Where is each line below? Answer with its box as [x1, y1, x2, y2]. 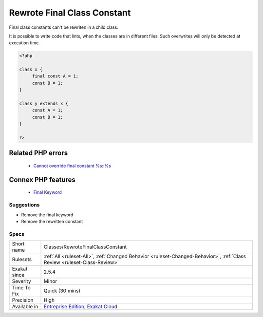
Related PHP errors [9, 149, 68, 157]
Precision [12, 297, 34, 304]
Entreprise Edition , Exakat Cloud [43, 303, 118, 310]
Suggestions [9, 202, 40, 208]
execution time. [9, 40, 40, 46]
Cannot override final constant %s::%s [33, 163, 112, 168]
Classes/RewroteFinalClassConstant [43, 243, 127, 250]
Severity [12, 278, 31, 285]
